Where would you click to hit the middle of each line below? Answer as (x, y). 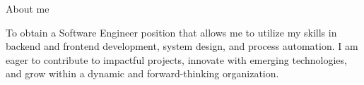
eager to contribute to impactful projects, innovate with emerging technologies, (176, 59)
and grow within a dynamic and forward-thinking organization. (142, 73)
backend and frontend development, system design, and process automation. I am (182, 46)
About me (28, 8)
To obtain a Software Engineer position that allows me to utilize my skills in (171, 32)
